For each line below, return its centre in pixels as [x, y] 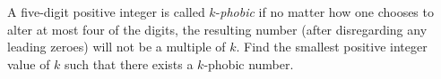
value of [29, 63]
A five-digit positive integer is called [106, 12]
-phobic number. [249, 63]
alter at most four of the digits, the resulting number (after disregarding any [217, 29]
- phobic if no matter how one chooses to [324, 12]
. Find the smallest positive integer [332, 47]
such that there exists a [129, 63]
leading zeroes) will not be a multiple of [117, 47]
